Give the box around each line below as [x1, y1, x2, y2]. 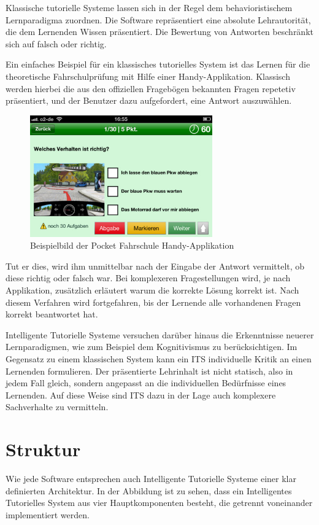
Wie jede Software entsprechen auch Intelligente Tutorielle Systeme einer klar [6, 472, 296, 485]
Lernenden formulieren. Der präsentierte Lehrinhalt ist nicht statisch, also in [6, 364, 293, 377]
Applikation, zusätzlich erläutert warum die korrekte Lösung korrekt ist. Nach [6, 283, 299, 296]
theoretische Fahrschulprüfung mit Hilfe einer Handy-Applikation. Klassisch [6, 69, 290, 82]
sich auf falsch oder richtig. [6, 37, 107, 50]
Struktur [6, 437, 81, 462]
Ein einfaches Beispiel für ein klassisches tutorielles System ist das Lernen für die [6, 58, 310, 71]
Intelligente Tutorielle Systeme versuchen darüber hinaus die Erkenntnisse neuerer [6, 328, 314, 341]
